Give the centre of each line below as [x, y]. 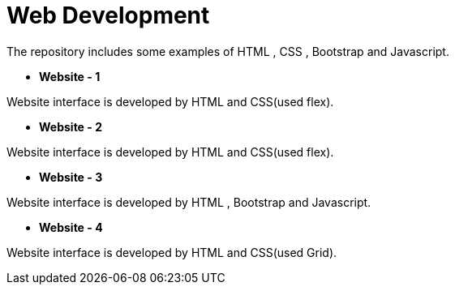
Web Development [108, 15]
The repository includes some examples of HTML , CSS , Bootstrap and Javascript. [228, 51]
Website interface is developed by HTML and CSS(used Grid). [172, 252]
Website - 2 [71, 126]
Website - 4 [71, 227]
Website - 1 [70, 76]
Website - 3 [71, 177]
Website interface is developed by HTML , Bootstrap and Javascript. [189, 202]
